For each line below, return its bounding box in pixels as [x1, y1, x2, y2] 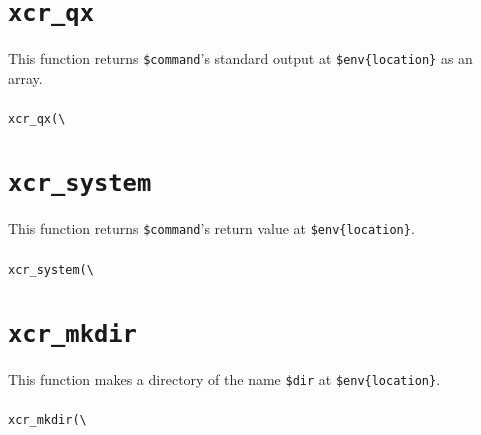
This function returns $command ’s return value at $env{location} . [8, 218, 415, 239]
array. [8, 67, 43, 88]
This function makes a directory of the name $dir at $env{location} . [8, 368, 441, 389]
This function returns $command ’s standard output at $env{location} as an [8, 48, 473, 69]
